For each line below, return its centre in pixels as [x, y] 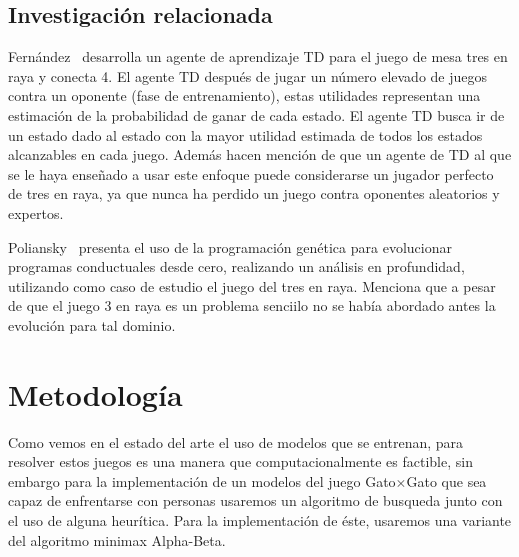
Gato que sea [446, 480]
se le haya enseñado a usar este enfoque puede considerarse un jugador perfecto [251, 173]
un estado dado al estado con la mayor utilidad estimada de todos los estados [245, 134]
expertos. [36, 212]
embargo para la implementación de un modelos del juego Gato [202, 480]
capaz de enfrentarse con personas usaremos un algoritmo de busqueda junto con [255, 500]
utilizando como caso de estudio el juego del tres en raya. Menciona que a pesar [252, 285]
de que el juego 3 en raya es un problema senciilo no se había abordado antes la [252, 305]
